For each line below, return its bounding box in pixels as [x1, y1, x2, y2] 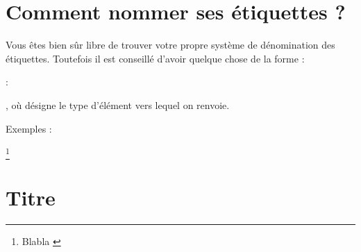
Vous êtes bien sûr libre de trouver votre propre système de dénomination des [6, 37, 335, 52]
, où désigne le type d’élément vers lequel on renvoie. [6, 97, 230, 112]
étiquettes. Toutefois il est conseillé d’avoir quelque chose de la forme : [6, 51, 305, 65]
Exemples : [6, 121, 52, 135]
